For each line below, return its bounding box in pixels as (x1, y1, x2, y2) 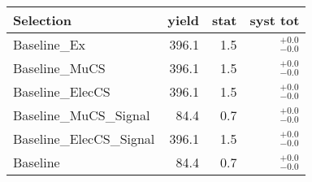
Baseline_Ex (13, 35, 85, 54)
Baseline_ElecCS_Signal (13, 129, 155, 148)
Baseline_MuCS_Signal (13, 106, 150, 124)
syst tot (249, 11, 300, 29)
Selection (13, 11, 72, 29)
